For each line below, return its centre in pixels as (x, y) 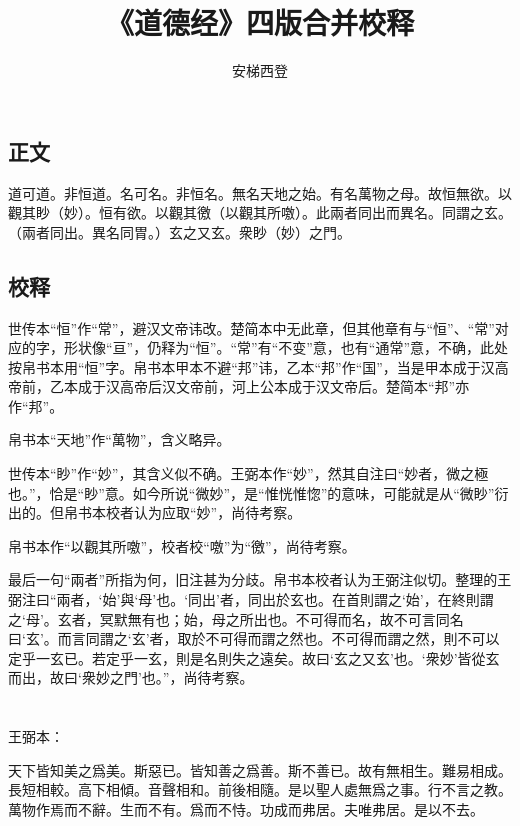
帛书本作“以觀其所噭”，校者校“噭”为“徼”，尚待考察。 (182, 545)
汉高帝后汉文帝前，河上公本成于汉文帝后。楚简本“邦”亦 (287, 386)
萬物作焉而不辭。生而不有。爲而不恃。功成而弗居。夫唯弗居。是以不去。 (246, 808)
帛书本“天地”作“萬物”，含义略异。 (119, 439)
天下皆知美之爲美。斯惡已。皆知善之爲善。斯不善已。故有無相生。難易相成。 (260, 769)
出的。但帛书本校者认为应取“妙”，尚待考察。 (155, 512)
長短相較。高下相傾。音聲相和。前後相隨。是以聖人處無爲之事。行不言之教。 (260, 789)
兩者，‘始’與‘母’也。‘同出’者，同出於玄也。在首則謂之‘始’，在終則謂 (275, 599)
